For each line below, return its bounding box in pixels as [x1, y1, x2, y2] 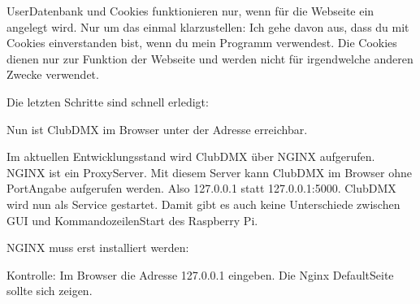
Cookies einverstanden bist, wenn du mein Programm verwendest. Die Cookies [6, 34, 397, 51]
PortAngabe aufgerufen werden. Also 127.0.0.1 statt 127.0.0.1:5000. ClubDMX [6, 180, 396, 197]
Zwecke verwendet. [6, 66, 99, 83]
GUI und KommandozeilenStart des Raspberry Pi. [6, 211, 258, 228]
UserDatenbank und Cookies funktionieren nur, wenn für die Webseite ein [6, 2, 375, 19]
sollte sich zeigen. [6, 282, 93, 299]
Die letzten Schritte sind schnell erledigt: [6, 93, 209, 110]
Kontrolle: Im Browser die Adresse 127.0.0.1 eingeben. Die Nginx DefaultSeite [6, 266, 394, 283]
